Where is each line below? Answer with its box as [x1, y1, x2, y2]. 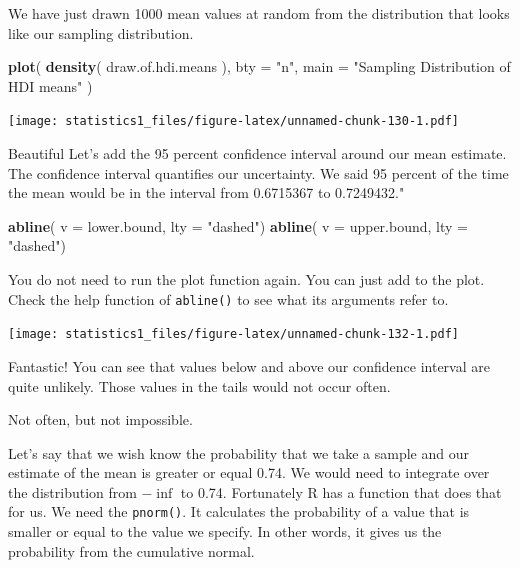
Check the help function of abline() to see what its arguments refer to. [8, 288, 449, 309]
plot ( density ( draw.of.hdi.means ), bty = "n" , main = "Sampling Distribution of [8, 56, 511, 77]
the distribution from [8, 481, 137, 502]
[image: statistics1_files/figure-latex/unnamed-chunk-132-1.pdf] [8, 327, 460, 342]
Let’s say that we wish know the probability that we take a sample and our [8, 442, 469, 463]
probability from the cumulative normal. [8, 540, 255, 561]
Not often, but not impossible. [8, 409, 193, 430]
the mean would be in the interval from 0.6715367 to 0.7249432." [8, 182, 405, 203]
